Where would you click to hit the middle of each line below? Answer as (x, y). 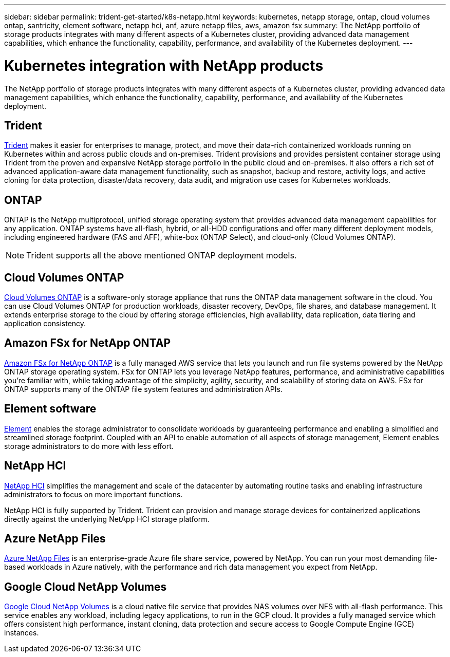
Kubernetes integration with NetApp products (164, 65)
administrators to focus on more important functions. (93, 494)
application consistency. (45, 324)
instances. (22, 633)
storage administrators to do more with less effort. (89, 446)
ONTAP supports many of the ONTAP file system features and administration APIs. (143, 389)
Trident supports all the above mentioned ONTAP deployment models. (162, 256)
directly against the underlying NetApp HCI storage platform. (107, 519)
